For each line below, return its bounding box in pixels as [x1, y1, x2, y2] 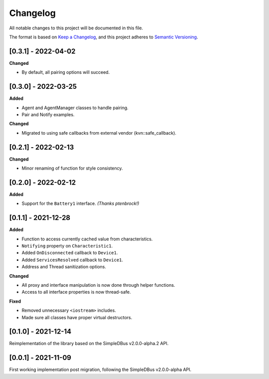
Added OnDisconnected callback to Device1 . [21, 250, 118, 256]
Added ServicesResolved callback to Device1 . [21, 257, 124, 263]
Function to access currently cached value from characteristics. [21, 236, 153, 242]
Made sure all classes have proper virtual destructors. [21, 314, 133, 320]
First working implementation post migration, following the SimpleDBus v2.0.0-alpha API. [9, 367, 192, 373]
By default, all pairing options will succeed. [21, 69, 110, 75]
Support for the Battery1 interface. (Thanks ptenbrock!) [21, 200, 139, 206]
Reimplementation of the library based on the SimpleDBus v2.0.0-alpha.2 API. [9, 341, 169, 347]
